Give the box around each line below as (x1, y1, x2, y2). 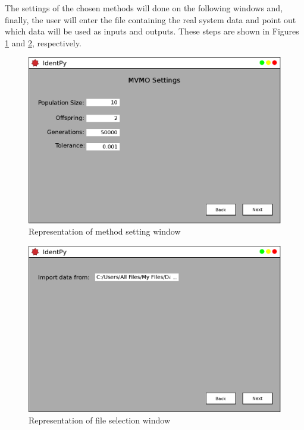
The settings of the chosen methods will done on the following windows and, (5, 2, 283, 14)
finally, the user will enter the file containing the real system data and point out (5, 13, 296, 26)
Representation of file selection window (29, 414, 170, 426)
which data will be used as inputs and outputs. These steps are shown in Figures (5, 25, 299, 37)
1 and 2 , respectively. (5, 36, 82, 49)
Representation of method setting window (29, 225, 181, 238)
